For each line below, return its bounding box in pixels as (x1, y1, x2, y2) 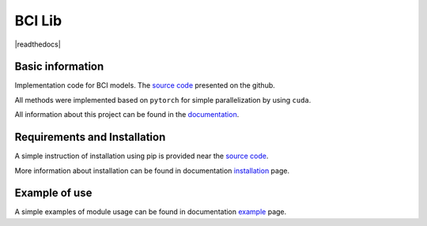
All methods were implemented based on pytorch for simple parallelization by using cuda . (14, 95, 312, 104)
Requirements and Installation (14, 130, 166, 144)
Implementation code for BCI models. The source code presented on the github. (14, 81, 276, 90)
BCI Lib (14, 12, 62, 29)
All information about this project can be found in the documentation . (14, 110, 240, 119)
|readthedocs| (14, 40, 61, 49)
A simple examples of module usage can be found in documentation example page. (14, 207, 287, 217)
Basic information (14, 60, 104, 73)
